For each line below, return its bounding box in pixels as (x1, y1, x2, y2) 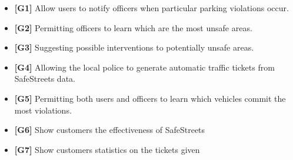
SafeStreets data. (14, 72, 75, 85)
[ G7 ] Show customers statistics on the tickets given (14, 143, 200, 155)
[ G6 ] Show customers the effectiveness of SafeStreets (14, 124, 205, 136)
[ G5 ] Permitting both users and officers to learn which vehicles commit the (14, 92, 286, 104)
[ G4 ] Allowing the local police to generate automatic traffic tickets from (14, 61, 275, 73)
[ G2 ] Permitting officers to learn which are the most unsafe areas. (14, 21, 252, 34)
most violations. (14, 104, 72, 116)
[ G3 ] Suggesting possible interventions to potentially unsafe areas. (14, 41, 254, 54)
